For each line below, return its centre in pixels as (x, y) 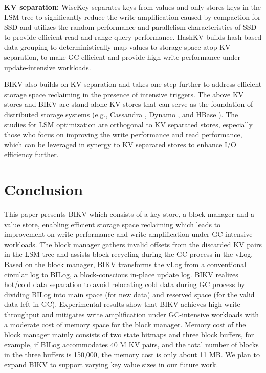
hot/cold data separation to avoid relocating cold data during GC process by (125, 284)
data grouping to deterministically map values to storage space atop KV (117, 47)
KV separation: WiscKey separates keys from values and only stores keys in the (132, 7)
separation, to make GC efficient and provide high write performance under (123, 57)
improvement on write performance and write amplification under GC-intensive (128, 234)
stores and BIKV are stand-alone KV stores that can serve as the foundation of (129, 104)
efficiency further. (31, 154)
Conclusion (44, 190)
